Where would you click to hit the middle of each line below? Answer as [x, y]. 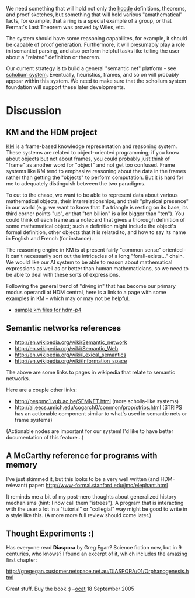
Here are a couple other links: [42, 390]
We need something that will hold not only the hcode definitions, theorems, [96, 8]
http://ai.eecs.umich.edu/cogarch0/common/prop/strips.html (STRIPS [98, 407]
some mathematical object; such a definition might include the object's [91, 226]
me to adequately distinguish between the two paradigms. [76, 183]
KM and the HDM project [52, 132]
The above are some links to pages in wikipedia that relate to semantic [91, 372]
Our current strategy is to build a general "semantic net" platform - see [91, 68]
